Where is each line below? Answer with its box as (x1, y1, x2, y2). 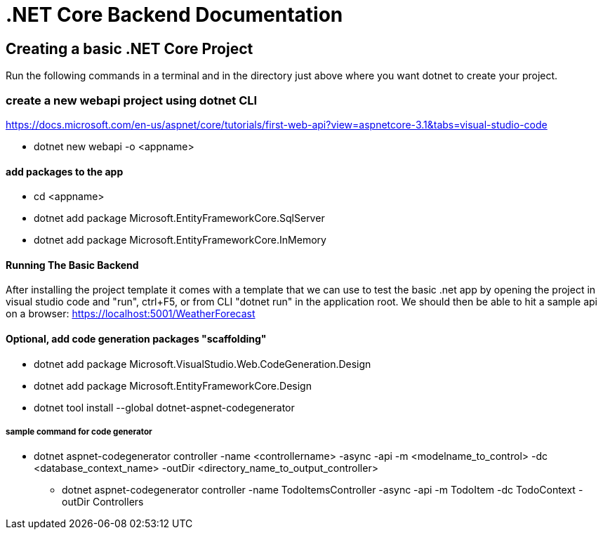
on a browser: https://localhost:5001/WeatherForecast (6, 308, 256, 320)
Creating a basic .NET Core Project (6, 39, 253, 58)
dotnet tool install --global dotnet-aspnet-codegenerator (34, 401, 295, 414)
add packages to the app (6, 165, 124, 178)
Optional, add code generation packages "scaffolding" (6, 332, 267, 345)
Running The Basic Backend (6, 258, 139, 271)
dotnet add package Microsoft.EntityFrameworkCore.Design (34, 379, 312, 392)
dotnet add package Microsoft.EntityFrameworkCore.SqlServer (34, 212, 325, 225)
